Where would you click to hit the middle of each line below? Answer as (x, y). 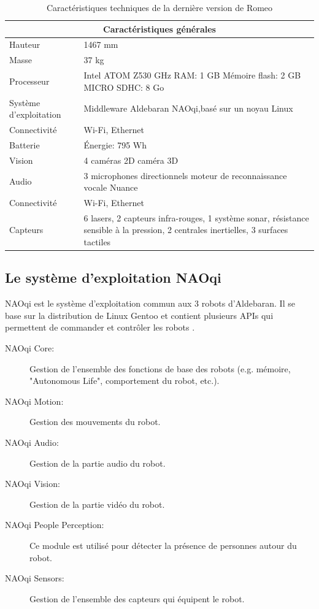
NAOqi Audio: (32, 442)
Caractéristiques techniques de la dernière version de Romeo (159, 7)
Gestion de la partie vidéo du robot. (97, 504)
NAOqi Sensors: (35, 578)
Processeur (29, 81)
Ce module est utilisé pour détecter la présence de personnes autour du (163, 546)
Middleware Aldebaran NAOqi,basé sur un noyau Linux (188, 108)
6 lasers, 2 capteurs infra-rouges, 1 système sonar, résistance (196, 217)
